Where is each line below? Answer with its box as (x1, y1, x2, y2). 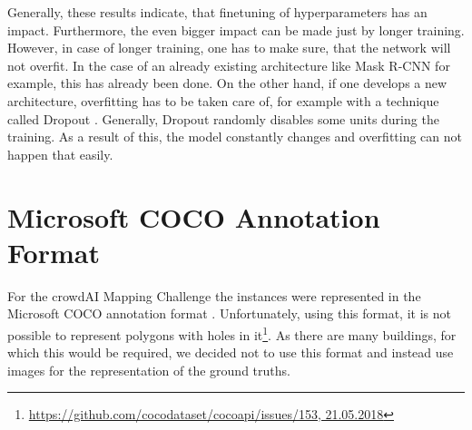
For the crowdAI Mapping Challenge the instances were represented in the (7, 286, 421, 305)
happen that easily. (7, 144, 113, 163)
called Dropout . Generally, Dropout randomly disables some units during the (7, 109, 439, 128)
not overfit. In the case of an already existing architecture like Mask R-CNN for (7, 55, 450, 74)
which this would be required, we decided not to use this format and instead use (7, 343, 454, 362)
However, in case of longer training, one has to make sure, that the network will (7, 38, 451, 57)
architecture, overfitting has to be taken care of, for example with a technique (7, 91, 439, 110)
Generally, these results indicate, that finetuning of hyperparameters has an (7, 3, 428, 21)
